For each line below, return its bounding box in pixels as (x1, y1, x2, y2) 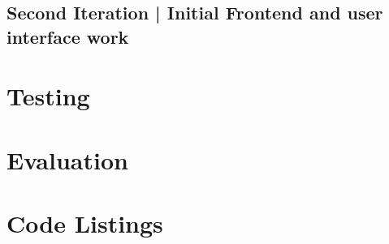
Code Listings (6, 207, 163, 240)
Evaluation (6, 143, 128, 176)
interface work (6, 24, 129, 49)
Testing (6, 79, 90, 113)
